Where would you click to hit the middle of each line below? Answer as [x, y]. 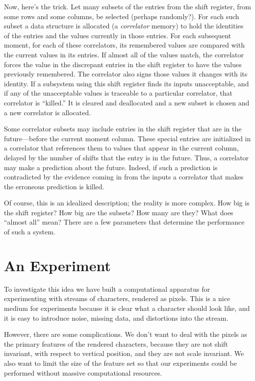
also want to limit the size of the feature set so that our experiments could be [120, 363]
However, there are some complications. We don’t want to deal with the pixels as [126, 334]
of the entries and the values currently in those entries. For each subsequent [118, 35]
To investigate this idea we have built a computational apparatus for [107, 289]
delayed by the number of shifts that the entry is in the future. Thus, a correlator [127, 157]
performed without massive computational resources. [83, 372]
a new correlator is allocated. [48, 112]
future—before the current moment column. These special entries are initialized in [127, 138]
